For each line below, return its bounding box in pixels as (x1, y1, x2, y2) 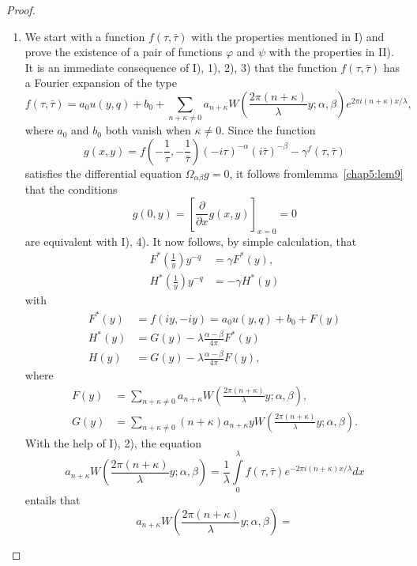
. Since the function (221, 122, 316, 138)
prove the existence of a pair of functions (24, 43, 223, 60)
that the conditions (24, 181, 118, 198)
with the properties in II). (269, 43, 394, 60)
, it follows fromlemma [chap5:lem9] (229, 164, 404, 181)
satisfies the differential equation (24, 164, 182, 181)
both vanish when (105, 122, 191, 138)
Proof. (6, 2, 36, 17)
